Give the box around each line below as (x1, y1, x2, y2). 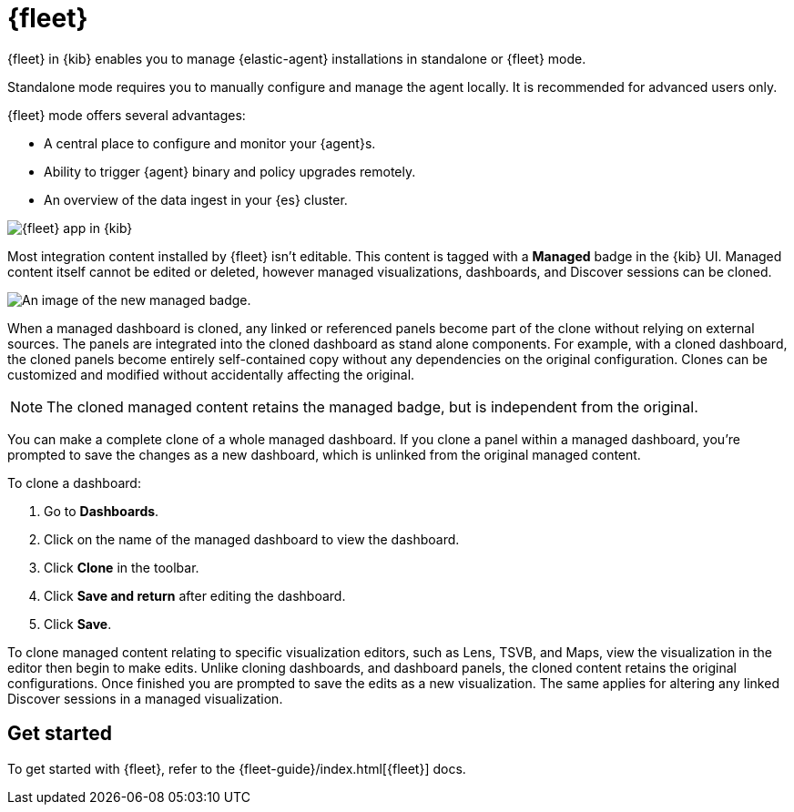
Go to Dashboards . (44, 502, 159, 519)
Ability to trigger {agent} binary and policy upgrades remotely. (44, 163, 416, 179)
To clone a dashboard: (7, 474, 141, 491)
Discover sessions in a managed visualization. (7, 690, 283, 706)
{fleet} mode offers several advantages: (7, 107, 246, 123)
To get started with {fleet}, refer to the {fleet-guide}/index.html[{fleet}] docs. (7, 760, 466, 776)
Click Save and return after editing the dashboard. (44, 587, 346, 604)
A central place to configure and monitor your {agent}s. (44, 135, 376, 151)
